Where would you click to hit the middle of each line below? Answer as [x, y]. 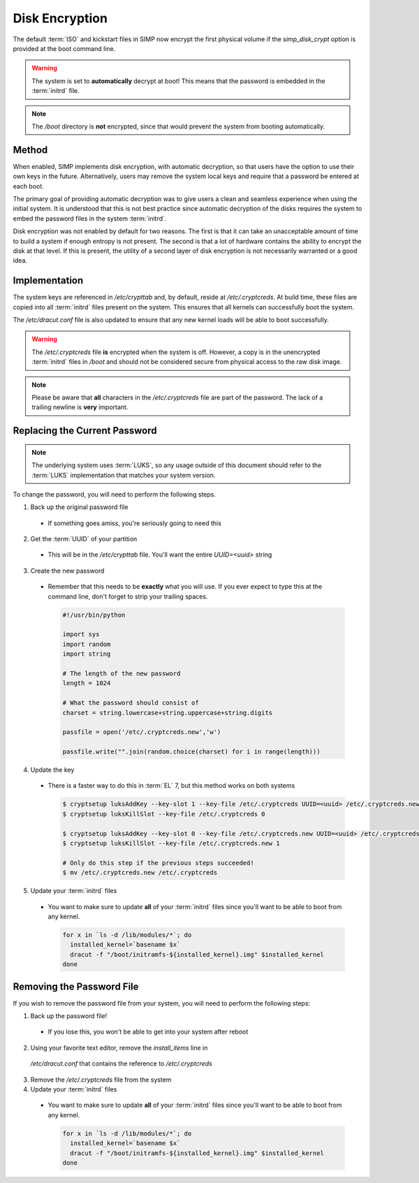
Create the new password [67, 571]
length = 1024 [87, 683]
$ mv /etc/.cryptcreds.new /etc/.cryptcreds [140, 873]
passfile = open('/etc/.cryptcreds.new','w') [142, 732]
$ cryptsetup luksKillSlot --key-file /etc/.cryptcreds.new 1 [171, 844]
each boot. [29, 186]
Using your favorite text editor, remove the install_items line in [119, 1048]
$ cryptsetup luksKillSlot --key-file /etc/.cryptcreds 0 [164, 814]
